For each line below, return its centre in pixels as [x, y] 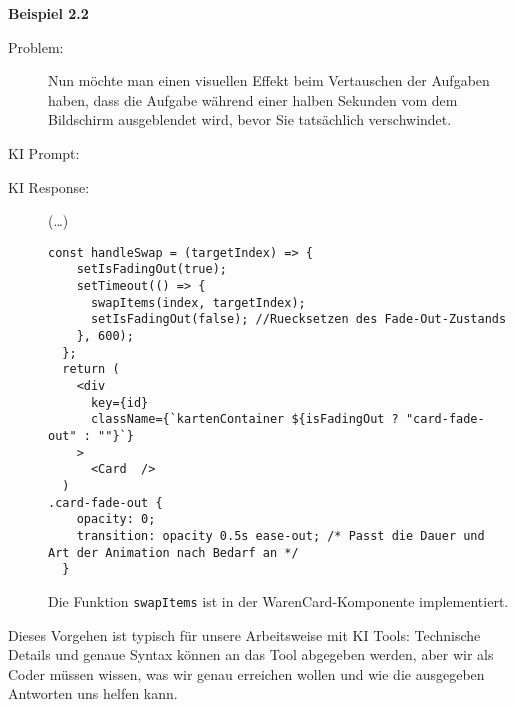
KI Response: [49, 186]
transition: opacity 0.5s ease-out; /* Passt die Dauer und [280, 535]
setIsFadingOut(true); [151, 269]
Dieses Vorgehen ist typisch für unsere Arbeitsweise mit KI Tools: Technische [244, 634]
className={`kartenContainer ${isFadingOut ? [244, 419]
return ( [91, 369]
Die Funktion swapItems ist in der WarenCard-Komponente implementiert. [278, 600]
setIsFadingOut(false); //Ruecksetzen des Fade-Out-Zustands [298, 319]
